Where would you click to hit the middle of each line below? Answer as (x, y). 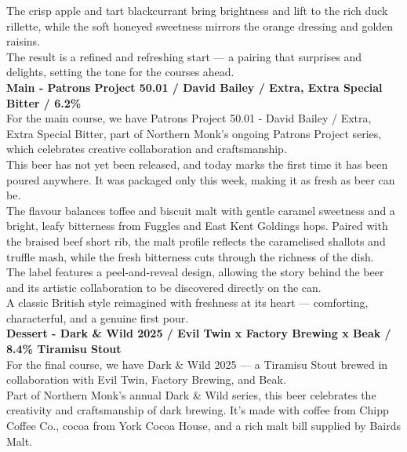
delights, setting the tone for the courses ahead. (120, 72)
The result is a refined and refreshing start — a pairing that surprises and (184, 56)
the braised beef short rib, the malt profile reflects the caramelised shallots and (196, 241)
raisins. (23, 41)
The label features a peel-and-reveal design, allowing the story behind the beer (195, 272)
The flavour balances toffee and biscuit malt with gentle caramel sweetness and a (201, 210)
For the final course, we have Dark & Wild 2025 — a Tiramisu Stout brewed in (197, 364)
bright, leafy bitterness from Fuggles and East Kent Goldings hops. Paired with (197, 226)
